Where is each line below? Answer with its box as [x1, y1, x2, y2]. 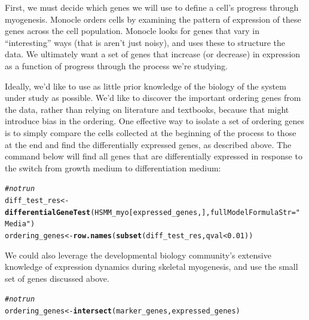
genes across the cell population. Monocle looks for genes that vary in [5, 24, 259, 37]
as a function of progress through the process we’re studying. [5, 59, 228, 72]
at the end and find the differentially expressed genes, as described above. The [5, 138, 292, 150]
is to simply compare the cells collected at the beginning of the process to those [5, 126, 296, 139]
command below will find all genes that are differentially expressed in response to [5, 150, 302, 162]
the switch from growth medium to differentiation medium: [5, 161, 221, 174]
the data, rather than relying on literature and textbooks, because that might [5, 103, 289, 115]
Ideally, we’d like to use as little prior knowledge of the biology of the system [5, 79, 286, 92]
